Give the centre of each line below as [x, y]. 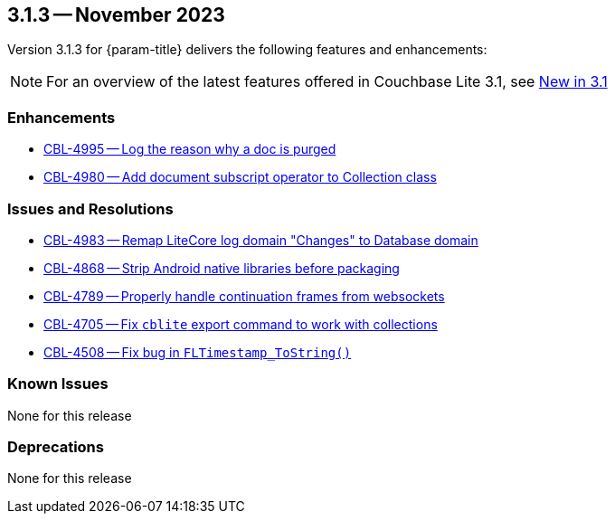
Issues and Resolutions [90, 208]
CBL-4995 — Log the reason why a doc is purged [190, 149]
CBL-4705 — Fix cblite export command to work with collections [241, 324]
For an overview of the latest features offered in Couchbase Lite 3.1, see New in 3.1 [327, 82]
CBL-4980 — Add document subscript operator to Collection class [240, 177]
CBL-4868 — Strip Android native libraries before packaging [222, 268]
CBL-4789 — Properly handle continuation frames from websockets [244, 296]
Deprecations [56, 447]
